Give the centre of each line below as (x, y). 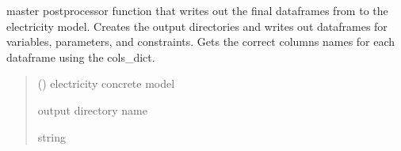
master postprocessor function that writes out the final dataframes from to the (197, 10)
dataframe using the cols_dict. (81, 57)
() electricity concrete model (106, 83)
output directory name (92, 109)
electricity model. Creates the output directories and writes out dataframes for (197, 26)
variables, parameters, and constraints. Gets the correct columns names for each (201, 42)
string (52, 136)
